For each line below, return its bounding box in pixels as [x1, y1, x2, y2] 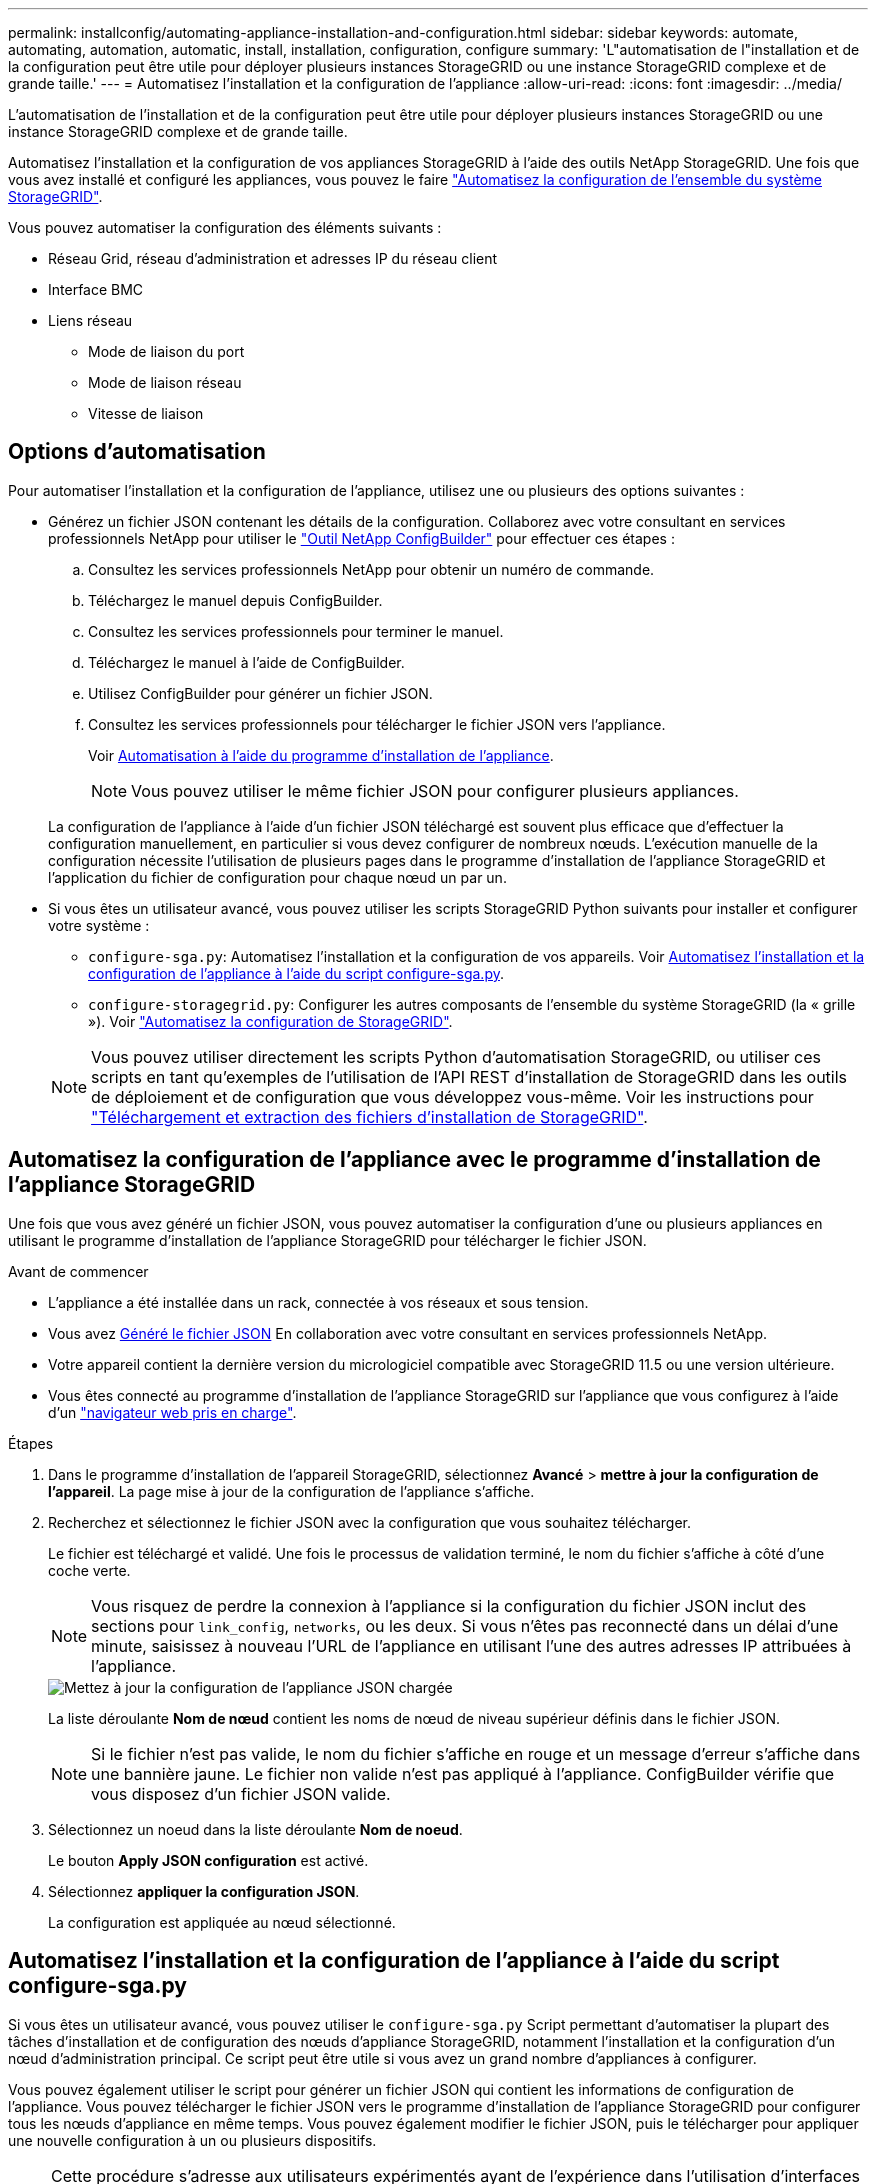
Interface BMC [48, 281, 144, 298]
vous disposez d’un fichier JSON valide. [91, 1783, 391, 1804]
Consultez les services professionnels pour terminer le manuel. [88, 622, 504, 640]
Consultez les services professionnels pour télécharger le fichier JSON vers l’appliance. [88, 715, 666, 733]
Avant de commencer [8, 1262, 149, 1280]
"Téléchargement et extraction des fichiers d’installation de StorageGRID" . [91, 1106, 648, 1127]
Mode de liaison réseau [88, 374, 242, 391]
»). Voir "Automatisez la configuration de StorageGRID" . [88, 1012, 453, 1030]
